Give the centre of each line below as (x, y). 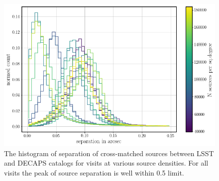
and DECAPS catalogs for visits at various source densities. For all (106, 163)
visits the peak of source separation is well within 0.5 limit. (94, 172)
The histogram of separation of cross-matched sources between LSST (109, 153)
